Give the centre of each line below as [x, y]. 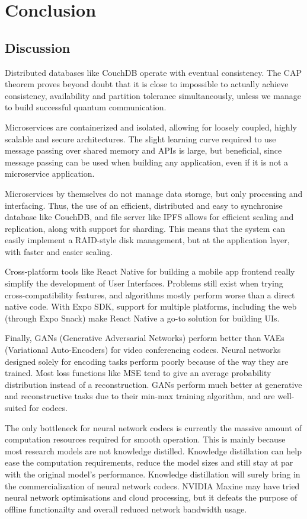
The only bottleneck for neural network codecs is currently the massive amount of [153, 427]
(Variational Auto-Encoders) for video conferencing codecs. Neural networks [143, 350]
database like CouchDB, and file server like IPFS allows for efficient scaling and [149, 217]
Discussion [38, 47]
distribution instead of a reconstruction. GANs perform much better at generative [153, 384]
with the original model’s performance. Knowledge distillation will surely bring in [153, 474]
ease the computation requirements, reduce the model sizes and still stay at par [149, 462]
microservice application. [50, 173]
